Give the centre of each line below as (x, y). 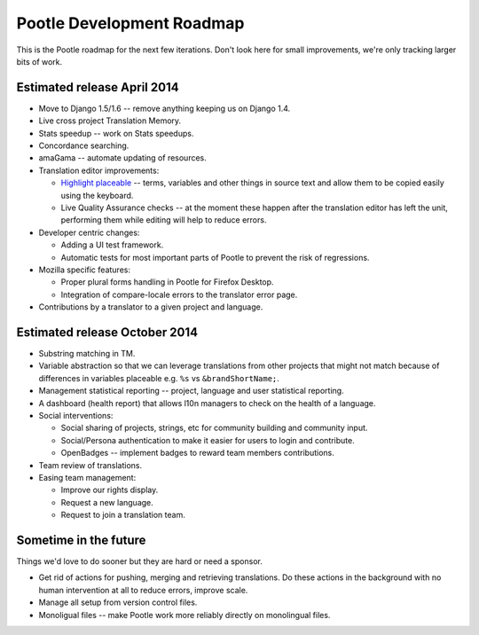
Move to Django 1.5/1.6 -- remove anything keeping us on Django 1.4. (165, 108)
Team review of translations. (90, 465)
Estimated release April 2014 (98, 87)
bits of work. (39, 61)
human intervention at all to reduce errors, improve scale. (143, 590)
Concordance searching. (84, 145)
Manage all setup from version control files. (118, 602)
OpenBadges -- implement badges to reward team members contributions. (197, 453)
